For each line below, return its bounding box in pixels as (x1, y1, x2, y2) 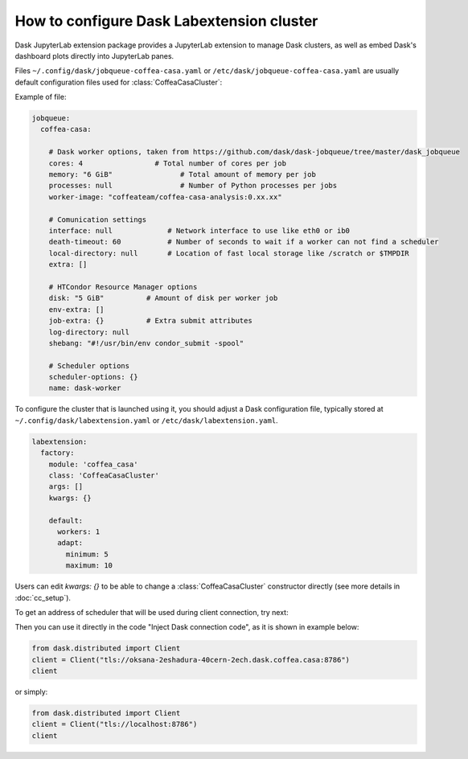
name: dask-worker (48, 384, 121, 393)
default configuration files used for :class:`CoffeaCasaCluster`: (14, 77, 223, 87)
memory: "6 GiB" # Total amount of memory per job (48, 170, 317, 179)
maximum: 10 (65, 561, 113, 570)
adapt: (57, 539, 84, 548)
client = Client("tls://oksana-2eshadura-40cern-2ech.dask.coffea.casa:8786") (31, 655, 350, 664)
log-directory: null (48, 327, 130, 337)
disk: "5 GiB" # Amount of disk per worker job (48, 293, 278, 303)
